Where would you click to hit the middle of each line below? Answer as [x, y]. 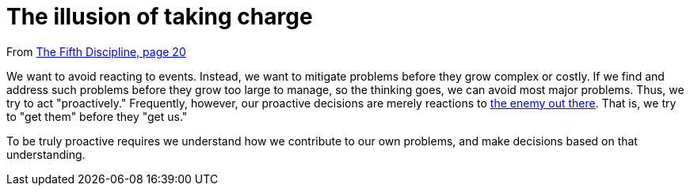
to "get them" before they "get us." [97, 116]
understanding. [46, 154]
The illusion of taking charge [160, 17]
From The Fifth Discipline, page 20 [96, 51]
